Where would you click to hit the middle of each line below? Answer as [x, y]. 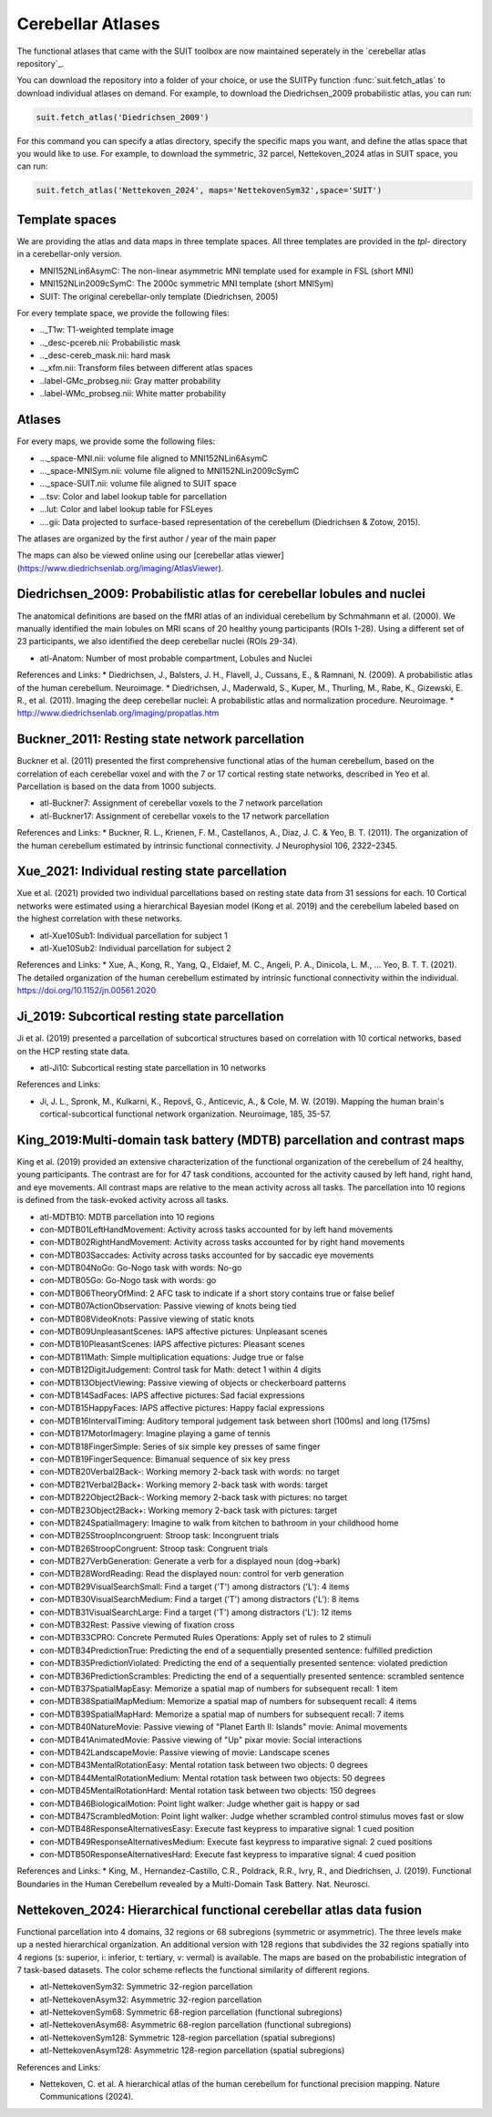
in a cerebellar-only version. [69, 254]
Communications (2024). [87, 2097]
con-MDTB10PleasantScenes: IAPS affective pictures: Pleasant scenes [172, 1344]
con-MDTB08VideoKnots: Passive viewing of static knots [147, 1319]
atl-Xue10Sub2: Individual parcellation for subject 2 [135, 949]
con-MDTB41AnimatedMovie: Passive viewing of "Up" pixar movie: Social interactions [201, 1740]
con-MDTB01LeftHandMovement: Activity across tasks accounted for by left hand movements [216, 1229]
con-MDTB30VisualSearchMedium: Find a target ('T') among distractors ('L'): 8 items [200, 1599]
